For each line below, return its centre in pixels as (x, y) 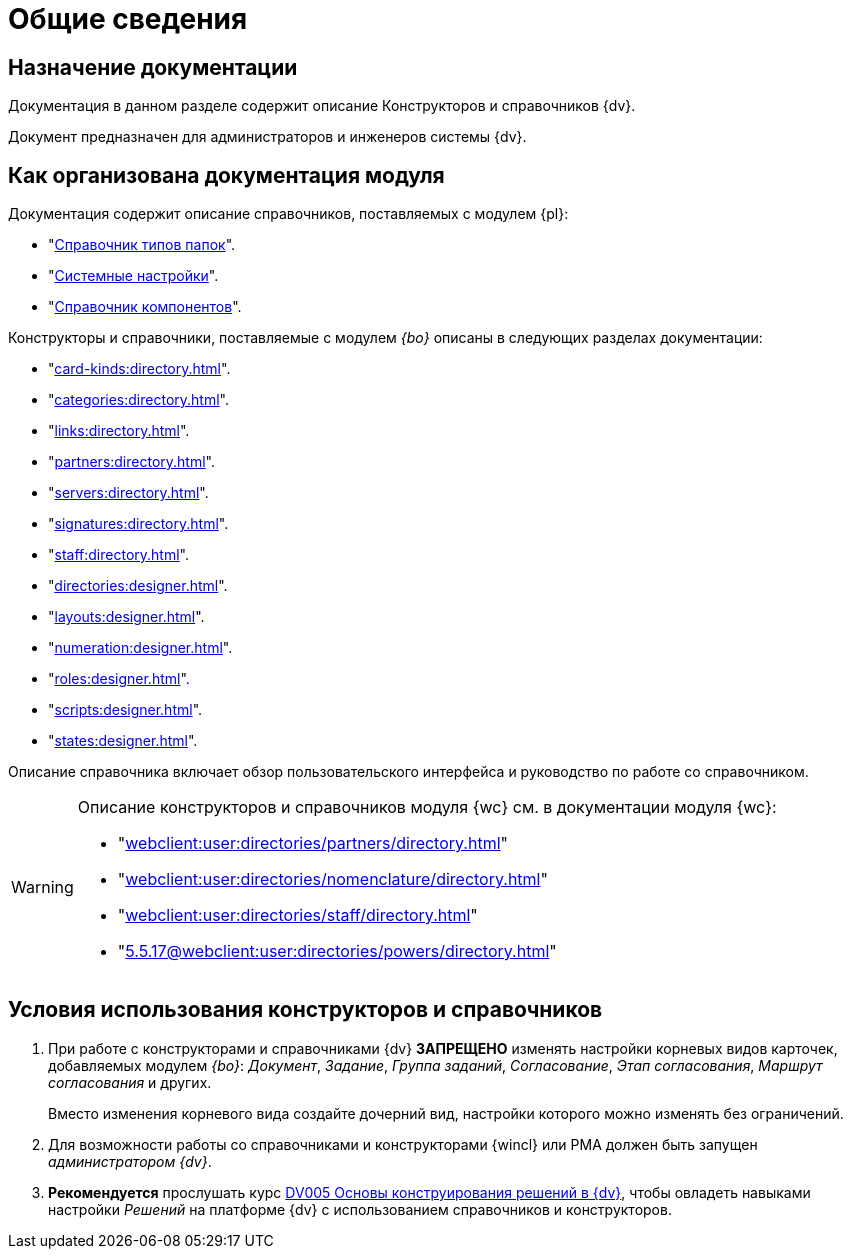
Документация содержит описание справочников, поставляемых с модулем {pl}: (288, 214)
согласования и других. (130, 1082)
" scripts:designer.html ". (125, 710)
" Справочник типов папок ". (142, 245)
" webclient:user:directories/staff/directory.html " (297, 915)
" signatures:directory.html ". (138, 524)
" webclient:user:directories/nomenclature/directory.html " (332, 879)
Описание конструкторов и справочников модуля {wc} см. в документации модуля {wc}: (427, 807)
